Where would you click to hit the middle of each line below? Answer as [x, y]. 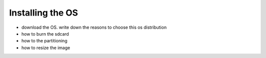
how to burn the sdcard [45, 34]
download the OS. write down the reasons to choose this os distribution [94, 27]
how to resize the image [46, 48]
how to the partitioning [44, 41]
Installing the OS [44, 13]
